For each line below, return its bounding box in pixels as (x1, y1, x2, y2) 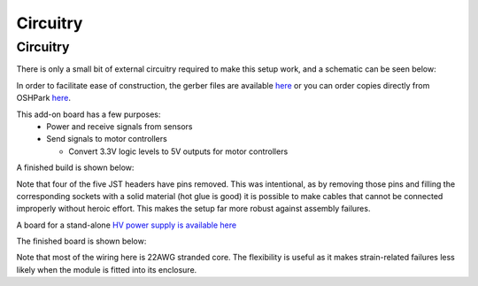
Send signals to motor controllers (46, 134, 167, 144)
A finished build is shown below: (16, 162, 135, 173)
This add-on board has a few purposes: (16, 109, 161, 120)
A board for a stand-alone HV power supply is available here (16, 220, 237, 230)
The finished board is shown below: (16, 236, 147, 247)
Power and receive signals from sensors (46, 120, 193, 132)
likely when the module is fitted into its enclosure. (16, 264, 197, 274)
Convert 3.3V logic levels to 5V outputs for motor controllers (68, 146, 289, 157)
